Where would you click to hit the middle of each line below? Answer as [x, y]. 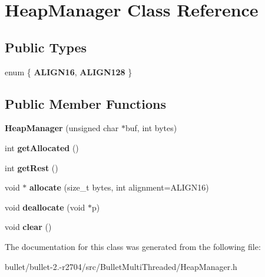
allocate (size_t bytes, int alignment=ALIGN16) [119, 187]
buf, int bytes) [151, 128]
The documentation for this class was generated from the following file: [133, 246]
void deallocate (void [45, 207]
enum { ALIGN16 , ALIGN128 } [69, 71]
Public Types [46, 47]
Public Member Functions [85, 103]
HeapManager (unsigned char [62, 128]
